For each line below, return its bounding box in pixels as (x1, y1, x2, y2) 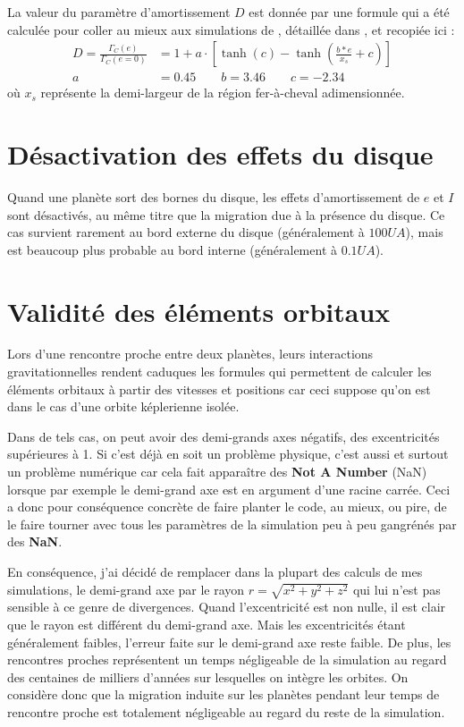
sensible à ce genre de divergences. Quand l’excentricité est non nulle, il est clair (7, 597, 446, 616)
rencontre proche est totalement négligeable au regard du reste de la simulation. (7, 702, 445, 721)
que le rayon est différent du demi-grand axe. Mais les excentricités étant (7, 614, 406, 633)
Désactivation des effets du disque (7, 136, 434, 173)
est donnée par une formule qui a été (249, 3, 450, 21)
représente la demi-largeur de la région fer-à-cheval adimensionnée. (40, 83, 405, 102)
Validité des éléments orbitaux (7, 292, 391, 329)
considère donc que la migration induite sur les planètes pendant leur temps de (7, 685, 440, 704)
